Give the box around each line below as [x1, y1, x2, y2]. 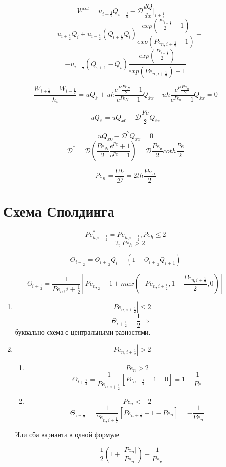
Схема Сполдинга [3, 201, 114, 221]
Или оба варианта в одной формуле [15, 429, 119, 439]
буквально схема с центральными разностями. [15, 327, 151, 337]
